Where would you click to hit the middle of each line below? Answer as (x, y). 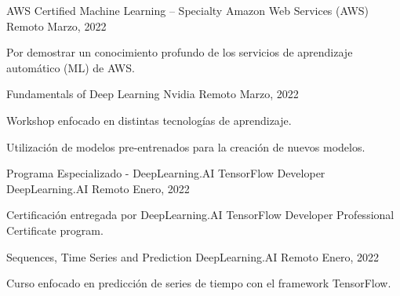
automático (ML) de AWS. (71, 67)
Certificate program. (55, 230)
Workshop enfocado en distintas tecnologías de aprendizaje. (149, 120)
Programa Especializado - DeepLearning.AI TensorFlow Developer (166, 173)
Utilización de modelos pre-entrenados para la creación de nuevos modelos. (186, 146)
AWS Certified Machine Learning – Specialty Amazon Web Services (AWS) (188, 10)
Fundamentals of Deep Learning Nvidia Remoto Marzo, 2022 (153, 94)
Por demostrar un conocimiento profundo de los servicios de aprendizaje (180, 52)
